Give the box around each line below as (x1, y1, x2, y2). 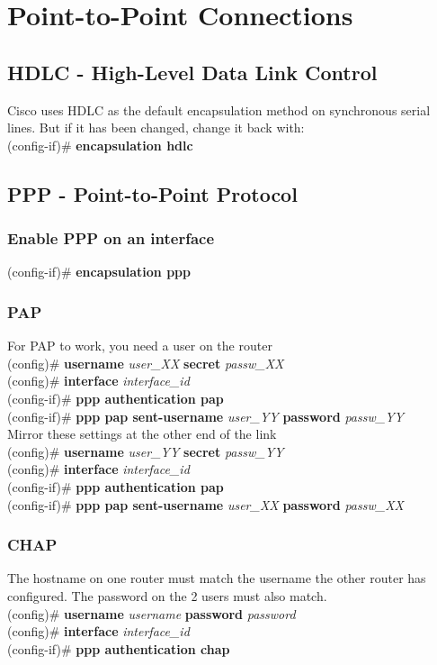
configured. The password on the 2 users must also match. (7, 586, 327, 605)
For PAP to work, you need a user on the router (7, 336, 272, 355)
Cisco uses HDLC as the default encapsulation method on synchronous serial (7, 100, 431, 119)
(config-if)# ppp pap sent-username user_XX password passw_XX (7, 495, 404, 514)
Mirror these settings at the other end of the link (7, 424, 277, 443)
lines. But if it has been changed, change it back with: (7, 118, 305, 137)
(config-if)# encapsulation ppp (7, 262, 191, 281)
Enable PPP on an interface (7, 227, 215, 250)
